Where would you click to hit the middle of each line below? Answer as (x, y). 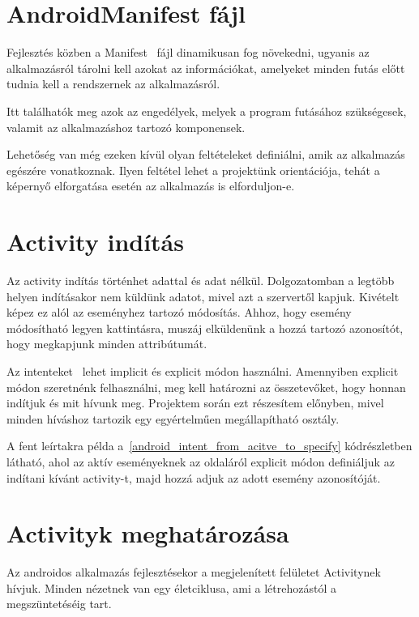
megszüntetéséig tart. (59, 604)
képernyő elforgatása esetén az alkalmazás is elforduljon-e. (151, 186)
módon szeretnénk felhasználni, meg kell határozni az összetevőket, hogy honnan (206, 387)
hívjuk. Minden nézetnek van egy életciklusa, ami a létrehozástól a (171, 587)
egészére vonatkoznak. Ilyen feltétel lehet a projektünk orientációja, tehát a (193, 170)
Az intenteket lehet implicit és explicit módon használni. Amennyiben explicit (203, 370)
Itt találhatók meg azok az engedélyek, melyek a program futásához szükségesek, (207, 111)
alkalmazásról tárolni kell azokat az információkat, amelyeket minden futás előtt (206, 68)
